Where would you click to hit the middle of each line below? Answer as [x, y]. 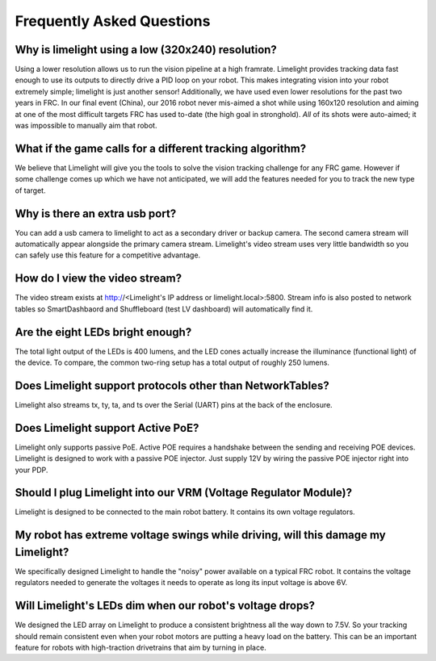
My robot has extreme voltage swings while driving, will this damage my [201, 535]
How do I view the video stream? [98, 278]
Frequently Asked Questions [113, 21]
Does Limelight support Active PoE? [107, 428]
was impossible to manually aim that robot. [86, 126]
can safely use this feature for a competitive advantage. [108, 255]
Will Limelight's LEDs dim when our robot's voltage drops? [165, 606]
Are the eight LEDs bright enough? [103, 332]
